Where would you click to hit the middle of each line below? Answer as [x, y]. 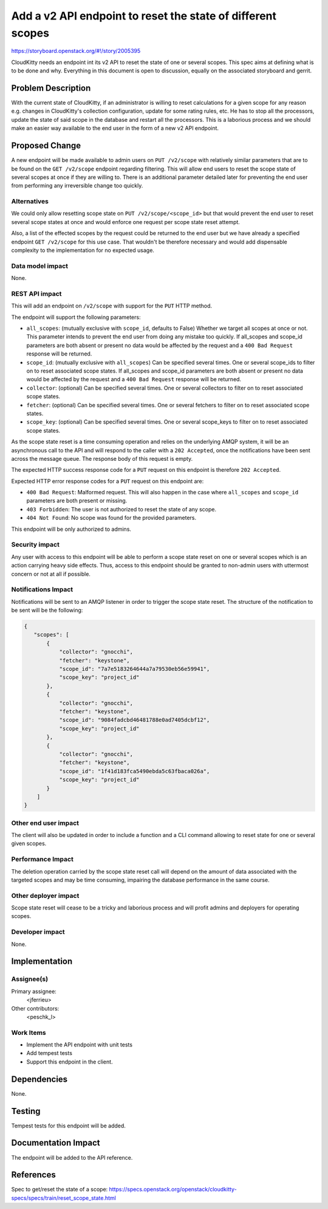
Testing [26, 1111]
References [33, 1175]
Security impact [36, 545]
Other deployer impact [45, 895]
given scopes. [29, 844]
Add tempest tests [50, 1053]
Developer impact [38, 932]
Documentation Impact [56, 1143]
